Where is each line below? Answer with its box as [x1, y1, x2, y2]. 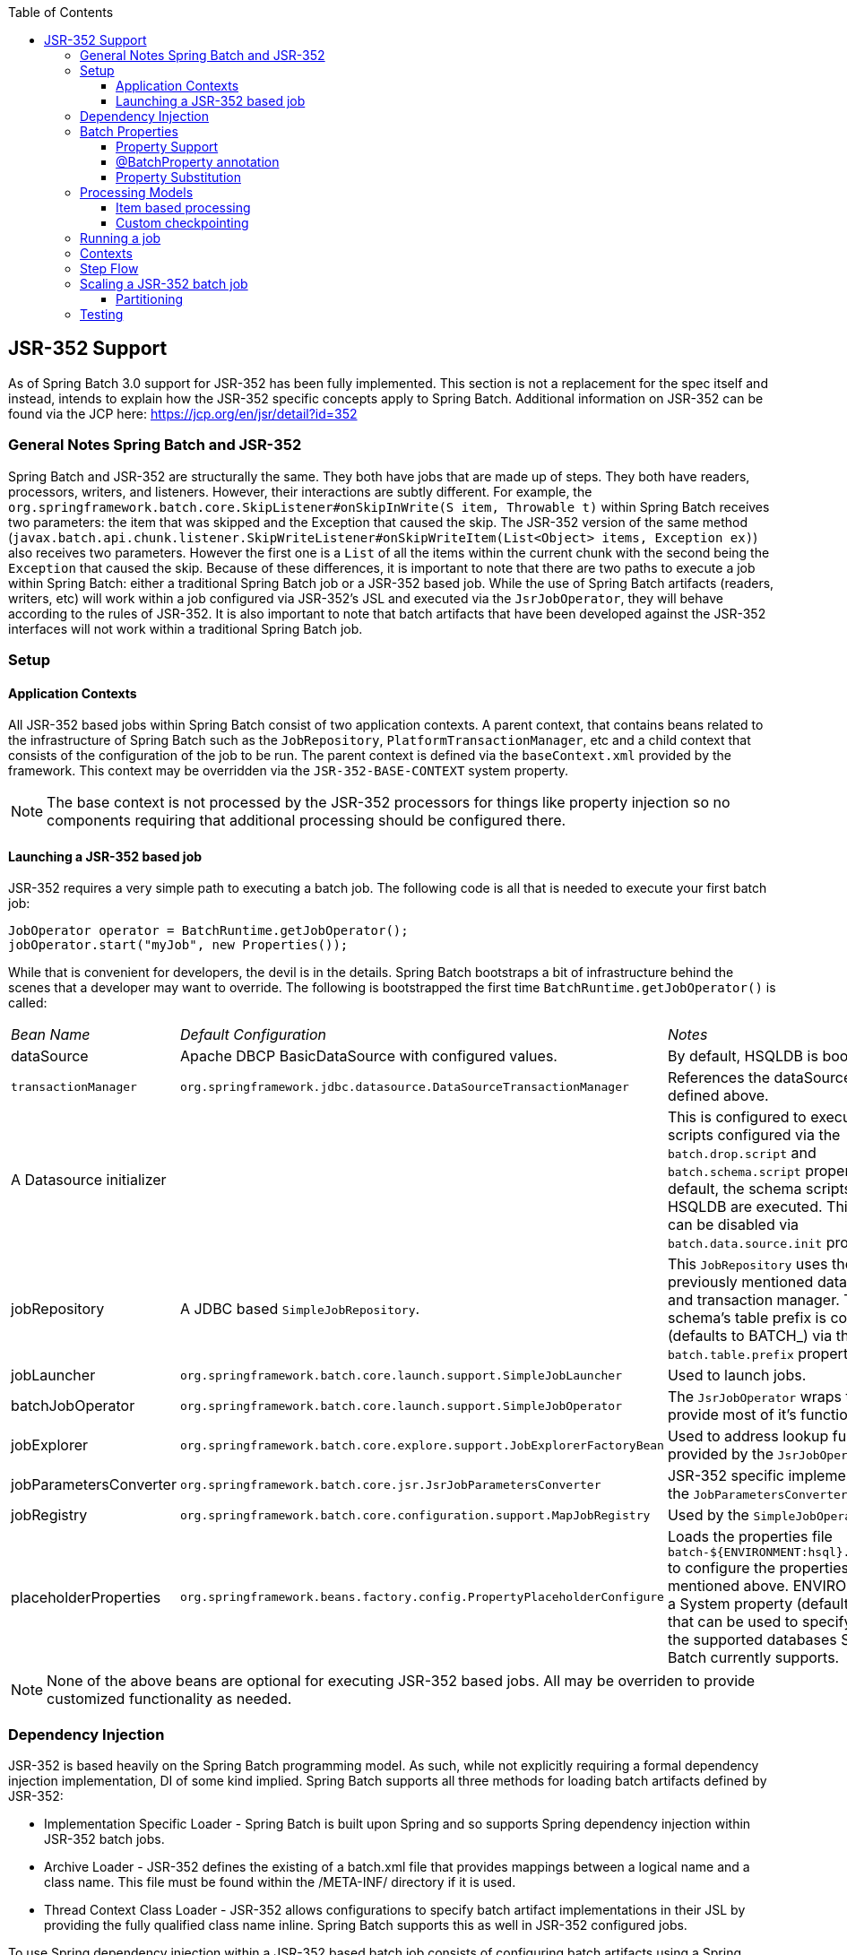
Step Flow [80, 261, 139, 276]
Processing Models [80, 185, 194, 200]
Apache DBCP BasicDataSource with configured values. [179, 1047, 557, 1066]
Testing [80, 307, 124, 322]
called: [8, 995, 48, 1011]
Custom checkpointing [116, 215, 249, 230]
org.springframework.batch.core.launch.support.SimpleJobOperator [179, 1398, 622, 1413]
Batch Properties [80, 124, 178, 139]
